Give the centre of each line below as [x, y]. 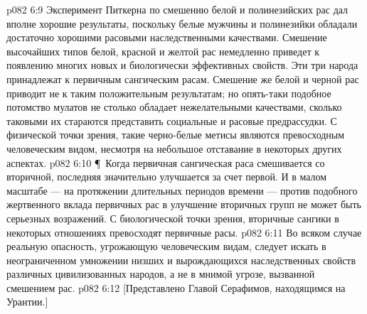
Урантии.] [27, 302]
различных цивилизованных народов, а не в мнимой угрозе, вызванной [161, 274]
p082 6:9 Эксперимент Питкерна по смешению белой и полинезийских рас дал [177, 9]
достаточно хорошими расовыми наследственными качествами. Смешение [167, 37]
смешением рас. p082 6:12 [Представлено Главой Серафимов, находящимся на [176, 287]
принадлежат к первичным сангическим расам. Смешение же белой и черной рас [183, 78]
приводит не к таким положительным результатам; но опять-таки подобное [169, 93]
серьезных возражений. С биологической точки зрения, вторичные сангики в [173, 218]
